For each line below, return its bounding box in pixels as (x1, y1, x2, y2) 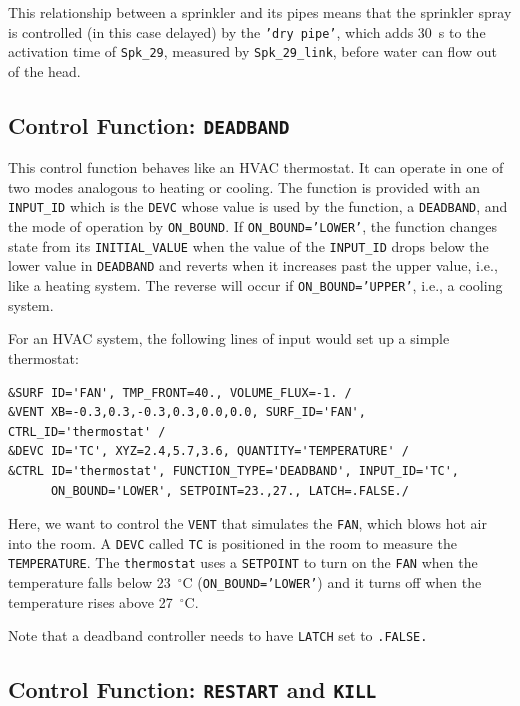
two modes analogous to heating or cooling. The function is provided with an (8, 176, 481, 197)
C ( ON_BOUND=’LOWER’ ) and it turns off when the (182, 572, 482, 593)
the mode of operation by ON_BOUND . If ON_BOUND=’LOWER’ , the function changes (8, 216, 497, 237)
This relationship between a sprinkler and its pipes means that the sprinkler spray (8, 2, 512, 22)
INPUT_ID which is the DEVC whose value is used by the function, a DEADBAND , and (8, 196, 508, 217)
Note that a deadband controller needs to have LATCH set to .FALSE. (8, 625, 428, 646)
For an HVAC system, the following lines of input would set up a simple (8, 328, 450, 349)
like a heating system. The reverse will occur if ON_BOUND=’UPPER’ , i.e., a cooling (8, 275, 503, 296)
